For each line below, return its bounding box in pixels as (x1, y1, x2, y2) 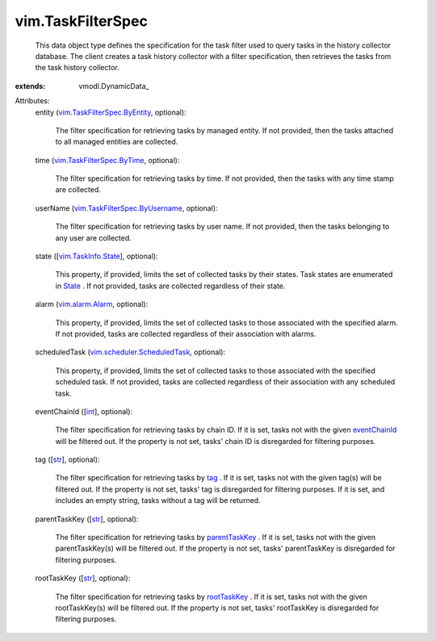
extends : (15, 81, 46, 90)
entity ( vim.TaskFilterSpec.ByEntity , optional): (35, 107, 187, 117)
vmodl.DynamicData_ (78, 81, 149, 90)
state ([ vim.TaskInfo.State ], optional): (35, 251, 158, 262)
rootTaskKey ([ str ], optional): (35, 573, 131, 583)
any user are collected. (55, 233, 132, 242)
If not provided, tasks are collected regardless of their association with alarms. (55, 329, 317, 338)
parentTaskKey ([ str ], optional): (35, 513, 139, 524)
